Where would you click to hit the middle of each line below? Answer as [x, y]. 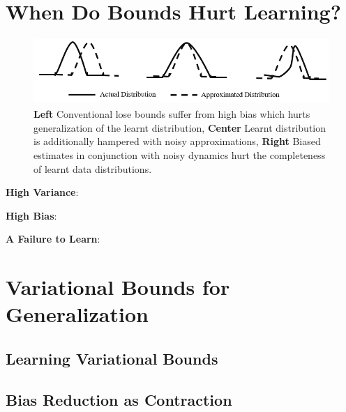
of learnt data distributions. [93, 168]
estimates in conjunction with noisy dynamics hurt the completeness [180, 154]
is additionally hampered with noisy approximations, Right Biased [177, 141]
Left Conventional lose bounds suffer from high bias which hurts [172, 114]
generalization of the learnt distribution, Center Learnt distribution [180, 127]
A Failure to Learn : [53, 239]
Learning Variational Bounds [112, 358]
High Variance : [42, 192]
